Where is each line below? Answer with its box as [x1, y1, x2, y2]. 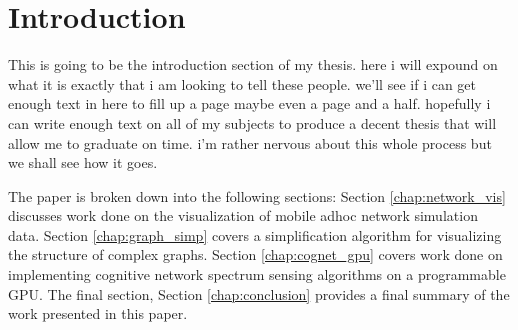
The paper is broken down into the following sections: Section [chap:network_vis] [8, 185, 506, 206]
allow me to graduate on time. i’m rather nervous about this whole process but [8, 132, 492, 153]
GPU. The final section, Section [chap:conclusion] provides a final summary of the [8, 283, 510, 304]
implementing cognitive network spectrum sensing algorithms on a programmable [8, 264, 506, 285]
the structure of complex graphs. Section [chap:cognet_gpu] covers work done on [8, 244, 503, 265]
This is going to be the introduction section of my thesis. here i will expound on [8, 54, 498, 75]
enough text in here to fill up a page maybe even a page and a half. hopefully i [8, 93, 491, 114]
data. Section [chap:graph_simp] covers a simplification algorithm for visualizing [8, 224, 502, 245]
